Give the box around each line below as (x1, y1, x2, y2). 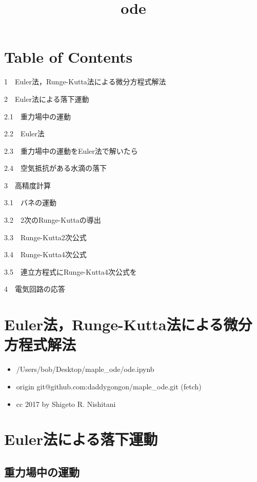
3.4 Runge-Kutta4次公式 (4, 249, 87, 260)
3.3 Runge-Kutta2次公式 (4, 231, 87, 242)
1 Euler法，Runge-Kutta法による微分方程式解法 (4, 76, 166, 87)
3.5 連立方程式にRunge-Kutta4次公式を (4, 266, 137, 277)
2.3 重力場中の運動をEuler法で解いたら (4, 145, 138, 156)
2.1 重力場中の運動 (4, 111, 71, 121)
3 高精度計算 (4, 180, 51, 190)
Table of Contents (4, 46, 133, 67)
